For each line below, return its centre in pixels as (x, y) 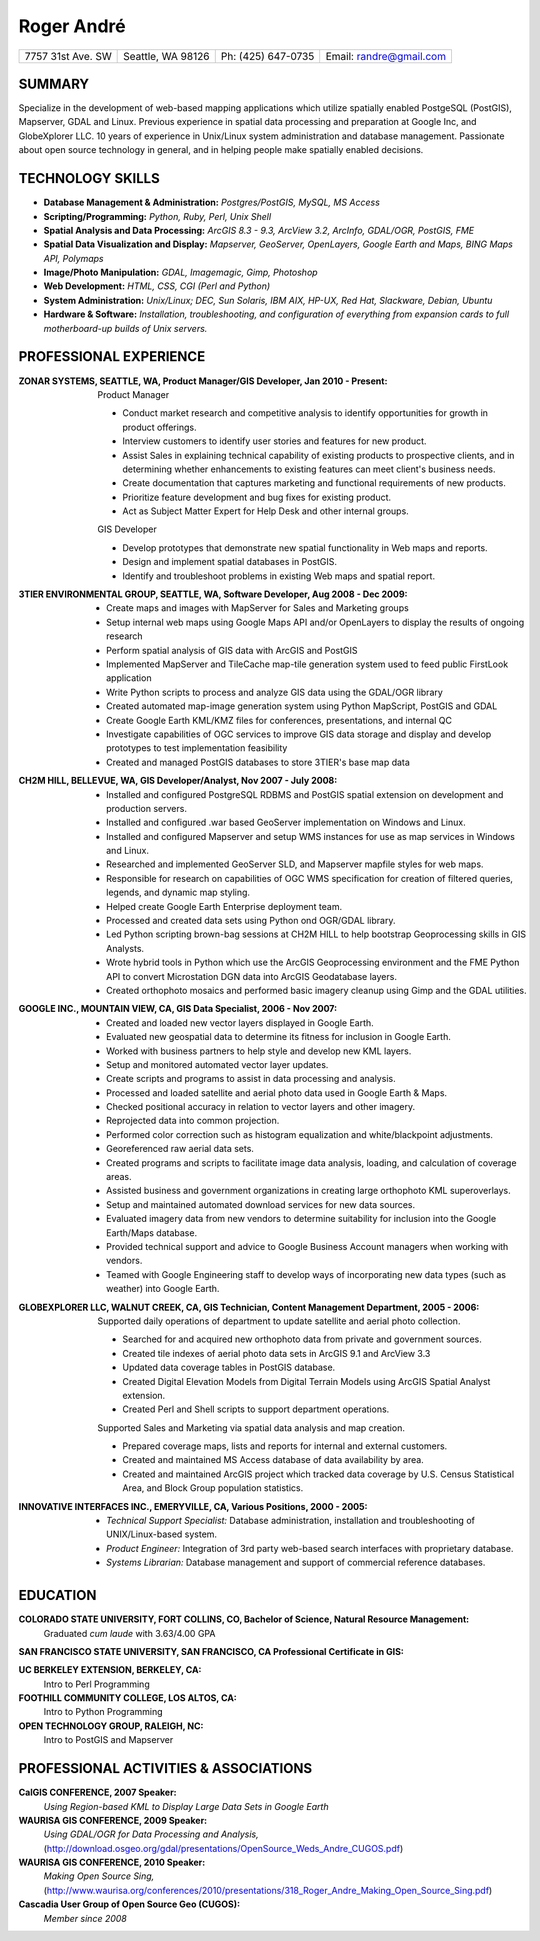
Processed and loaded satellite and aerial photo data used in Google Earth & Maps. (277, 1092)
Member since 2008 (85, 1918)
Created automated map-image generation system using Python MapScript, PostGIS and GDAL (302, 706)
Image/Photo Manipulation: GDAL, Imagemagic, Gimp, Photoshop (181, 272)
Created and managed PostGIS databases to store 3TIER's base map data (258, 762)
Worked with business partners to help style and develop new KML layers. (259, 1051)
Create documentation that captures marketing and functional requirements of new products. (314, 483)
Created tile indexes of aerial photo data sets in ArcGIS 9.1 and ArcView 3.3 (276, 1353)
